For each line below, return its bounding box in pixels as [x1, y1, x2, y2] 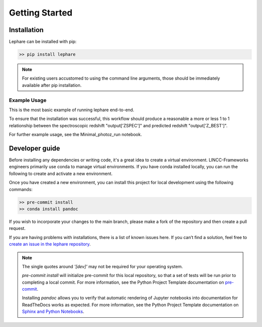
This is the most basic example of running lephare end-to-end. [9, 107, 134, 113]
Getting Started [9, 7, 73, 18]
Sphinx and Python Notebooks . [22, 309, 84, 314]
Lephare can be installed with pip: [9, 39, 77, 45]
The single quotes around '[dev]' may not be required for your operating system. [22, 263, 183, 269]
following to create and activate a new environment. [9, 171, 113, 176]
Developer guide [9, 144, 60, 153]
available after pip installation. [22, 82, 82, 88]
